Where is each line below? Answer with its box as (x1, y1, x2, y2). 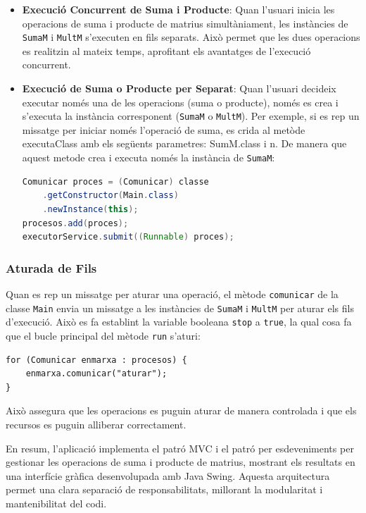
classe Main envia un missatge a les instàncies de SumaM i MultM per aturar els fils (6, 300, 354, 315)
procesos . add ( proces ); (22, 218, 129, 228)
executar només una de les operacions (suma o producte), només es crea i (22, 94, 339, 109)
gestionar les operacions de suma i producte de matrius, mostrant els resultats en (6, 455, 355, 469)
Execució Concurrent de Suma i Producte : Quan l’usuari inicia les (22, 2, 335, 16)
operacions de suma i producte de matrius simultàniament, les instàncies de (22, 16, 348, 30)
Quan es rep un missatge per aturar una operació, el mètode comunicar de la (6, 286, 339, 301)
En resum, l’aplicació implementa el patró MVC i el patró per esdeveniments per (6, 440, 354, 455)
